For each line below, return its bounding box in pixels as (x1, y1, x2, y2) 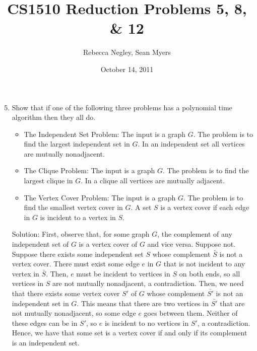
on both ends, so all (179, 268, 240, 278)
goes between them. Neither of (144, 308, 238, 318)
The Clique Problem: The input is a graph (24, 165, 155, 176)
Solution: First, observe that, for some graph (12, 229, 150, 239)
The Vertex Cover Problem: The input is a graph (24, 192, 176, 202)
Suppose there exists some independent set (12, 248, 144, 259)
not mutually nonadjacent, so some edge (12, 308, 136, 318)
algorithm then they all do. (12, 112, 96, 122)
